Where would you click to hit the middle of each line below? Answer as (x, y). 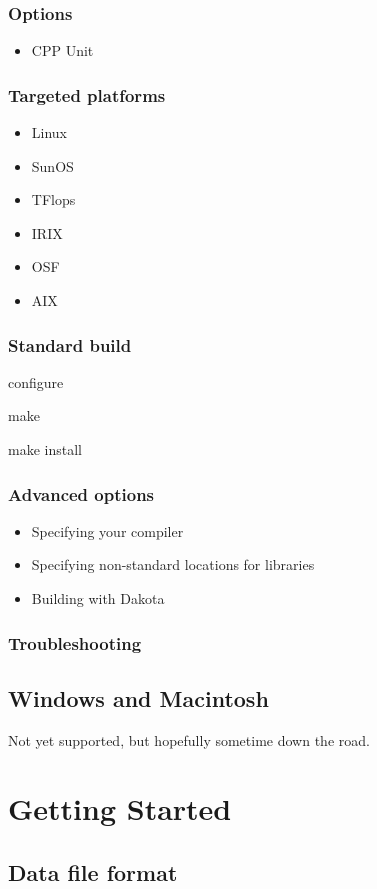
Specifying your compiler (107, 530)
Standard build (70, 344)
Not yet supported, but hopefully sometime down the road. (189, 739)
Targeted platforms (87, 94)
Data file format (93, 872)
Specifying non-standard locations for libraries (173, 564)
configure (36, 381)
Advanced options (81, 493)
